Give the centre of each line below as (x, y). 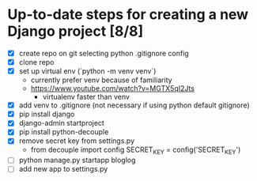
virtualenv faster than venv (86, 97)
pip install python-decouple (64, 132)
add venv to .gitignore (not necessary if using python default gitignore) (134, 105)
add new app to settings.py (63, 169)
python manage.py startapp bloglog (77, 160)
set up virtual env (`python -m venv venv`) (87, 71)
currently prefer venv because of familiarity (101, 80)
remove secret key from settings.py (77, 141)
